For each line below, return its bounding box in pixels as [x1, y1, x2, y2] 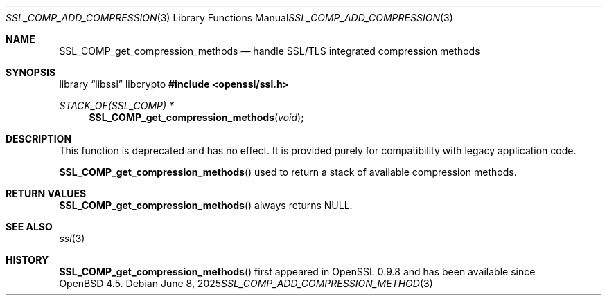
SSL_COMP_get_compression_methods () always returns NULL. [59, 199, 353, 211]
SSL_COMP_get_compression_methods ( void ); [89, 111, 304, 123]
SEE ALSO [6, 221, 53, 232]
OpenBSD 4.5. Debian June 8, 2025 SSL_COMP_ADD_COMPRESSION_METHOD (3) [59, 277, 433, 289]
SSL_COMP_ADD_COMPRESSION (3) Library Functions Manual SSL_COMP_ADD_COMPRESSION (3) [6, 12, 453, 24]
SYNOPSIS [6, 66, 56, 78]
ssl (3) [59, 232, 85, 244]
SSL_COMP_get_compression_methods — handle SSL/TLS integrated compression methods [59, 45, 480, 57]
